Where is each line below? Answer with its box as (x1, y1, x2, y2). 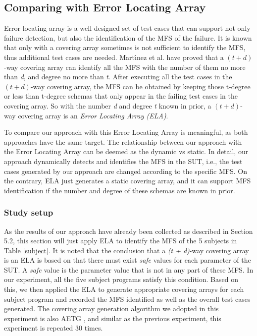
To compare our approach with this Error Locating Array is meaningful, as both (4, 127, 248, 137)
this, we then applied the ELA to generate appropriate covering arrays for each (4, 284, 244, 294)
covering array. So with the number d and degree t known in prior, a (4, 100, 211, 111)
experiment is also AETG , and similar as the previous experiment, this (4, 313, 221, 323)
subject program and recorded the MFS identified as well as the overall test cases (4, 293, 251, 304)
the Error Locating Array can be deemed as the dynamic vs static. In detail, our (4, 146, 249, 157)
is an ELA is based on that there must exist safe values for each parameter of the (4, 255, 251, 265)
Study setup (4, 206, 53, 219)
